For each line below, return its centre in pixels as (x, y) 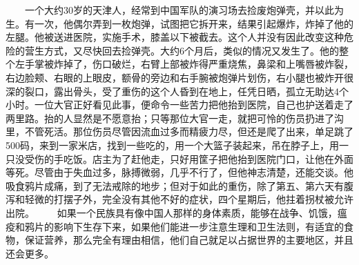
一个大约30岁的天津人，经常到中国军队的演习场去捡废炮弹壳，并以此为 (184, 10)
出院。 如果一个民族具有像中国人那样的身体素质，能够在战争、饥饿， (172, 212)
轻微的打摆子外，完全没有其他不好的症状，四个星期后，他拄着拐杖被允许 (189, 199)
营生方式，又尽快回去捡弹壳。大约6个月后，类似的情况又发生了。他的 (182, 50)
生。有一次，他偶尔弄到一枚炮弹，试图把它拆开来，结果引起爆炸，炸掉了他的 (179, 23)
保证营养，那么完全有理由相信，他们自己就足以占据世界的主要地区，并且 (189, 240)
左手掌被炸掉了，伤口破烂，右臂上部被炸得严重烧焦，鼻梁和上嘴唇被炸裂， (184, 64)
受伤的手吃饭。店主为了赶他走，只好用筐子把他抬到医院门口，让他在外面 (189, 158)
